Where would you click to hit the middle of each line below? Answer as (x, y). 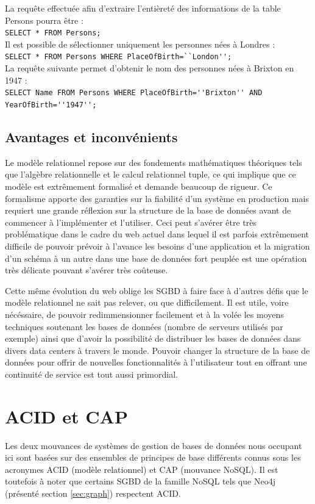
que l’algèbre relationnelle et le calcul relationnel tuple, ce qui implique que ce (150, 174)
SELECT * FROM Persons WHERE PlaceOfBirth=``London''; (119, 57)
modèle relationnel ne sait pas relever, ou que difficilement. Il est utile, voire (147, 302)
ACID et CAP (66, 416)
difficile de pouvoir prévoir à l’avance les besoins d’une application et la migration (157, 246)
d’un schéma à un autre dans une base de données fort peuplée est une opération (156, 258)
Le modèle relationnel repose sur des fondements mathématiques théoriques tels (154, 162)
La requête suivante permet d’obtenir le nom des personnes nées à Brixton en (150, 68)
